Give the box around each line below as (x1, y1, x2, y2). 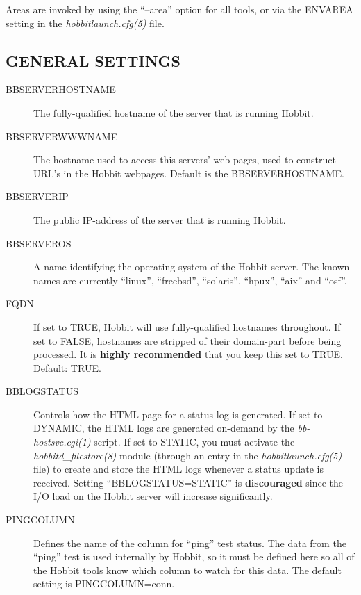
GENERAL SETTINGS (6, 49, 180, 71)
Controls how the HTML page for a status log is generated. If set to (33, 407, 323, 421)
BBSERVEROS (6, 236, 72, 250)
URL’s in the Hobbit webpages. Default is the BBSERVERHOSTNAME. (33, 165, 344, 180)
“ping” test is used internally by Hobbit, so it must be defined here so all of (33, 549, 355, 564)
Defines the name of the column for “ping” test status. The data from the (33, 535, 346, 550)
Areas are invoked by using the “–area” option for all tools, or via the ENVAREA (6, 2, 353, 16)
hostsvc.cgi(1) (33, 434, 91, 449)
